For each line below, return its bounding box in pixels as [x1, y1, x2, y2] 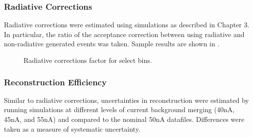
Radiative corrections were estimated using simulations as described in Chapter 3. [4, 20, 250, 30]
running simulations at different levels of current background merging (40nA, [4, 104, 235, 115]
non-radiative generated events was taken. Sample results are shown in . [4, 39, 220, 49]
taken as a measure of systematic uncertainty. [4, 123, 140, 134]
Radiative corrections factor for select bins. [23, 55, 152, 65]
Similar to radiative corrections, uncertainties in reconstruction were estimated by [4, 95, 249, 105]
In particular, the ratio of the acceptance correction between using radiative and [4, 29, 245, 39]
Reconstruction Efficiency [4, 76, 107, 88]
